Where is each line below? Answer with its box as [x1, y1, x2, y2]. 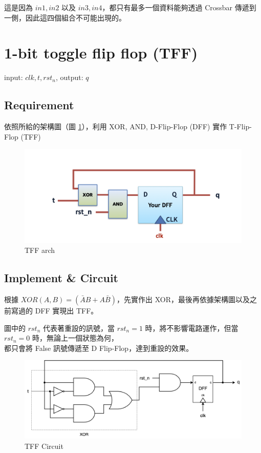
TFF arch [25, 245, 55, 255]
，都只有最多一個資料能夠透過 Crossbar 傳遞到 [102, 2, 256, 12]
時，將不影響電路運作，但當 [145, 322, 238, 333]
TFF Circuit [25, 440, 63, 451]
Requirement [4, 97, 74, 113]
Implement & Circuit [4, 270, 118, 286]
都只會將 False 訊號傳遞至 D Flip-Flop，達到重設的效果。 [4, 342, 193, 353]
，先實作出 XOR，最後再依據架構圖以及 [116, 293, 250, 304]
